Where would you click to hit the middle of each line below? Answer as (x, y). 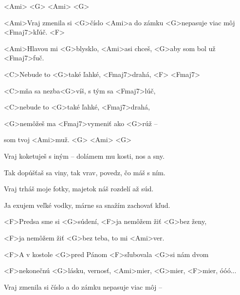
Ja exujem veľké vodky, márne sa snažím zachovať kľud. (87, 205)
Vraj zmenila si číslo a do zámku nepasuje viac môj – (83, 286)
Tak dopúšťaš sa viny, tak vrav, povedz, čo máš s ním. (85, 172)
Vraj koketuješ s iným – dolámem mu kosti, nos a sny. (84, 156)
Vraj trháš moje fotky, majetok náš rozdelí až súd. (79, 189)
